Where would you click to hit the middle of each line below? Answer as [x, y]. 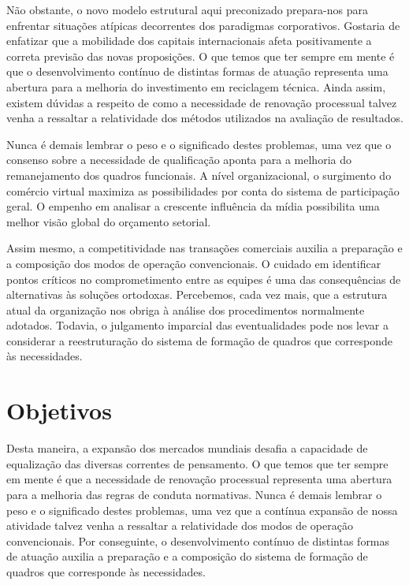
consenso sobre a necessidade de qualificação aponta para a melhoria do [179, 160]
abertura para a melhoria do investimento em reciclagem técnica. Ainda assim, [196, 86]
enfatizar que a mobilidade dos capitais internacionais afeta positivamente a [189, 41]
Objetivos [59, 410]
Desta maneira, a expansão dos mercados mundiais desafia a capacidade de [187, 448]
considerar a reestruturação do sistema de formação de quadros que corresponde [200, 340]
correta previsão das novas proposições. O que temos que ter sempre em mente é [201, 56]
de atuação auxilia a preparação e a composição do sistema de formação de [187, 556]
